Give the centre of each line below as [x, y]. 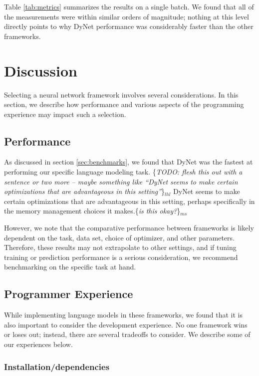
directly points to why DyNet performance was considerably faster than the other [129, 26]
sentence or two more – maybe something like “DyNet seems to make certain [121, 181]
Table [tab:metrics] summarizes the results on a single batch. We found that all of [129, 6]
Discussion [41, 70]
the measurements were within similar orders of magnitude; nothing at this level [127, 16]
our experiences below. [38, 344]
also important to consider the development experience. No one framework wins [126, 324]
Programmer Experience [69, 294]
